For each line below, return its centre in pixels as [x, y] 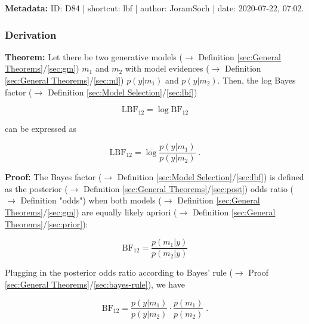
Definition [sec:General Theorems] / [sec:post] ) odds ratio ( [189, 188]
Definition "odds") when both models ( [91, 200]
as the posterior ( [36, 188]
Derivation [31, 34]
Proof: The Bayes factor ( [53, 177]
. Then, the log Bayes [257, 80]
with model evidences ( [167, 68]
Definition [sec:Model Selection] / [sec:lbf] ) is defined [211, 177]
